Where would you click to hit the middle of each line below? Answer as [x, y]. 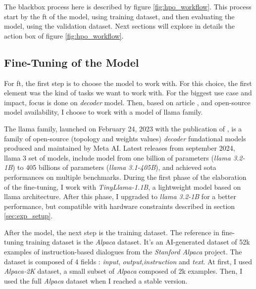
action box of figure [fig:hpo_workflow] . [64, 35]
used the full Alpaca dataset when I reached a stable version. [96, 280]
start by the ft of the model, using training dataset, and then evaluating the [119, 16]
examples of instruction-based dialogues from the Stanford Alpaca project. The [123, 252]
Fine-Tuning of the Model [72, 62]
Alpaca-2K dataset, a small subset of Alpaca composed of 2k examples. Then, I [123, 271]
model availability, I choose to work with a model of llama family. [103, 112]
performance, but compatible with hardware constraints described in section [120, 206]
